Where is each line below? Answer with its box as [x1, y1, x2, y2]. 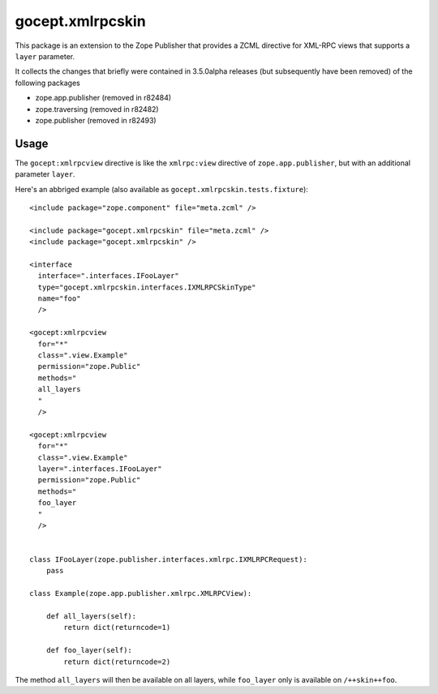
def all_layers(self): [45, 612, 137, 621]
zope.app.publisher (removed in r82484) [35, 93, 172, 103]
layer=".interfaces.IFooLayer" [37, 464, 162, 473]
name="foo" [37, 294, 81, 303]
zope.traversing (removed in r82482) [35, 104, 159, 114]
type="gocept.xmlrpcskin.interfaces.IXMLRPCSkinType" [37, 282, 256, 292]
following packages [15, 78, 80, 88]
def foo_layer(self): [45, 645, 133, 655]
